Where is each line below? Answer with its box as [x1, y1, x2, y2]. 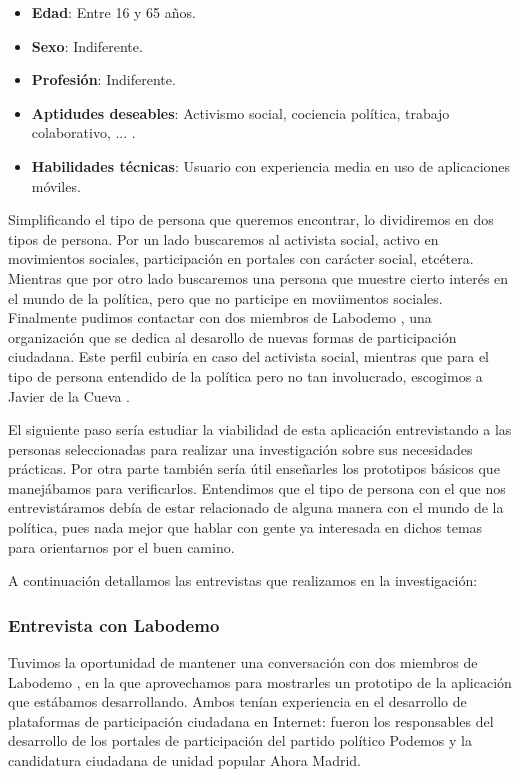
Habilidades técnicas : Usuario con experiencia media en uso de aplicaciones [31, 155, 511, 176]
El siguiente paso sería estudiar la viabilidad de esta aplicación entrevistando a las [8, 419, 512, 440]
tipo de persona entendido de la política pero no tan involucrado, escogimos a [8, 365, 483, 386]
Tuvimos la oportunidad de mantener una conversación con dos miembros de [8, 652, 478, 673]
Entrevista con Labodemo [8, 612, 220, 637]
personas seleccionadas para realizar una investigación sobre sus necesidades [8, 438, 473, 459]
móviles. [31, 175, 81, 196]
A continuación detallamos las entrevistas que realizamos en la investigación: [8, 570, 478, 591]
